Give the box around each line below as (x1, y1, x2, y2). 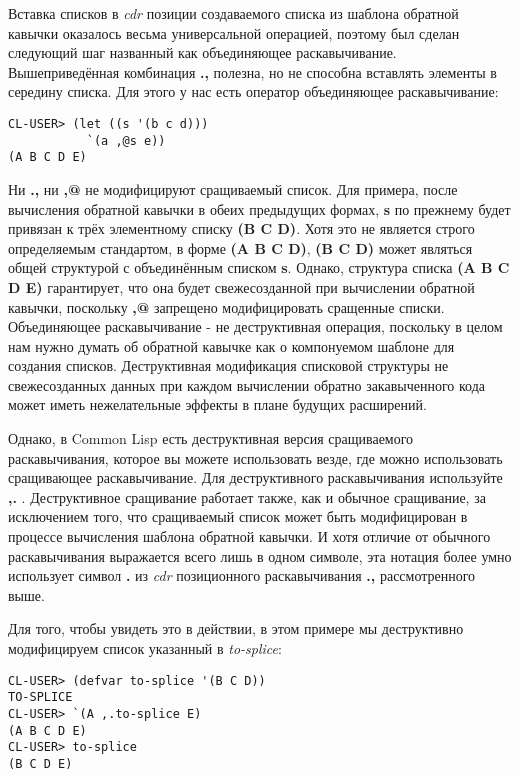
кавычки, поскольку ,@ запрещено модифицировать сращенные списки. (8, 296, 445, 317)
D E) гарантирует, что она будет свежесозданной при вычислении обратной (8, 276, 475, 297)
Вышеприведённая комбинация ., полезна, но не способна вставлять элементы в (8, 61, 497, 82)
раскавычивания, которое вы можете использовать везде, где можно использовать (8, 447, 503, 468)
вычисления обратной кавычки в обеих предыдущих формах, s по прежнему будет (8, 198, 511, 219)
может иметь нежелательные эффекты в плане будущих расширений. (8, 394, 427, 415)
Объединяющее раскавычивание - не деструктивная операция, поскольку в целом (8, 316, 503, 337)
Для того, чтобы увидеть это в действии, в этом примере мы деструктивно (8, 618, 464, 639)
